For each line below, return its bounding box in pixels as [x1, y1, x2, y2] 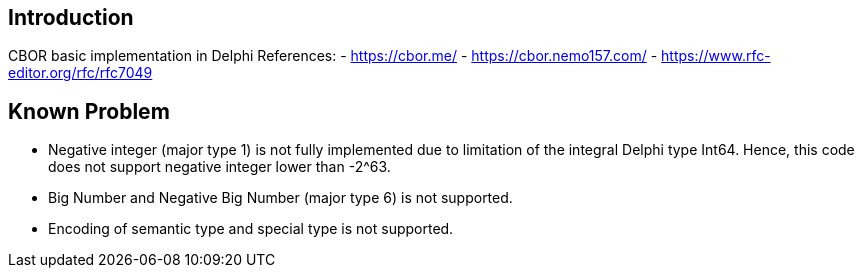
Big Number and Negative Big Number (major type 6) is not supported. [48, 189, 513, 207]
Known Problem [8, 98, 170, 124]
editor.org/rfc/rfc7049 [8, 64, 153, 82]
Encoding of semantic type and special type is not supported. [48, 220, 454, 238]
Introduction [8, 5, 134, 30]
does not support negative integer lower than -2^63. [48, 158, 391, 176]
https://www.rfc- [661, 47, 771, 65]
